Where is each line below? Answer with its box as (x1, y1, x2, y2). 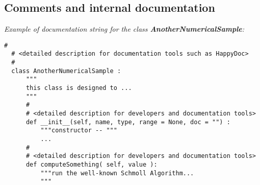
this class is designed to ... (25, 84, 132, 92)
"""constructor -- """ (40, 127, 117, 134)
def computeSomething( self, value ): (25, 160, 158, 168)
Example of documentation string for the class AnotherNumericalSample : (4, 24, 245, 34)
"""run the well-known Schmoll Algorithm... (40, 169, 194, 177)
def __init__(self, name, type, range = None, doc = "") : (25, 118, 230, 126)
